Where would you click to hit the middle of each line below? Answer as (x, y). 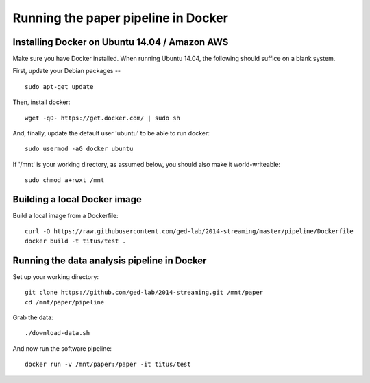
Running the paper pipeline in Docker (121, 18)
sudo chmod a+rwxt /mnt (65, 180)
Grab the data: (33, 317)
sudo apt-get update (59, 87)
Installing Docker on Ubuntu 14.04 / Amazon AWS (121, 42)
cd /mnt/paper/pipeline (65, 302)
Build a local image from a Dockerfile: (66, 216)
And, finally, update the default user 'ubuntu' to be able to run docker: (111, 133)
